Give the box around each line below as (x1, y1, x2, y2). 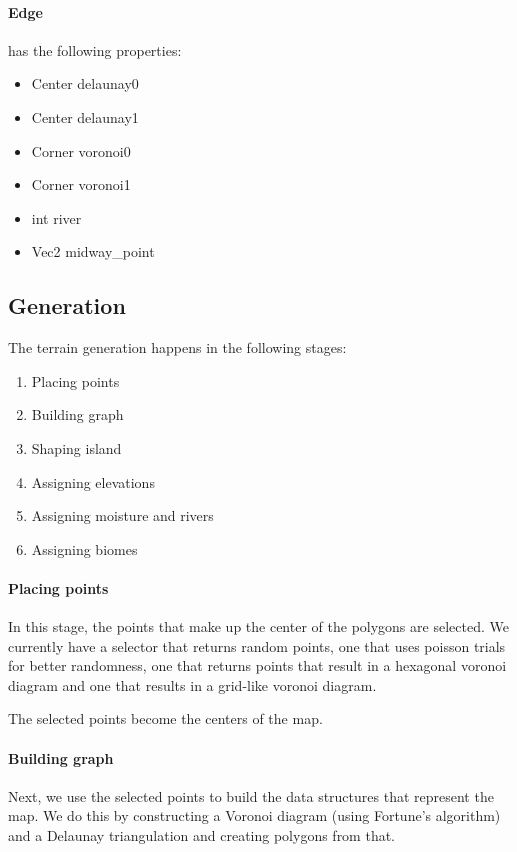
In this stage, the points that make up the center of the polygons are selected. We (8, 616, 509, 637)
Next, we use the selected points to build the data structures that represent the (8, 785, 494, 806)
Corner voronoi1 (31, 174, 131, 195)
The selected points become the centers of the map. (8, 708, 323, 729)
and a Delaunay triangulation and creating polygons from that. (8, 825, 396, 846)
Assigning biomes (31, 538, 138, 559)
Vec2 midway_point (31, 241, 155, 262)
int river (31, 207, 82, 228)
